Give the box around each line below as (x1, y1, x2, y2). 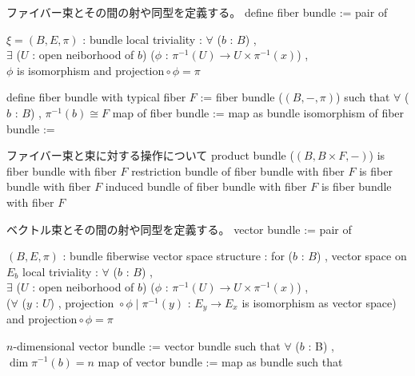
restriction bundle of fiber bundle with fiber (131, 162, 345, 179)
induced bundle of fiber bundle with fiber (105, 178, 307, 195)
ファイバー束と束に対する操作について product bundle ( (6, 147, 294, 164)
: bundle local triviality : (82, 30, 202, 47)
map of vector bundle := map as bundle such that (98, 353, 343, 370)
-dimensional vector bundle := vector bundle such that (13, 337, 281, 354)
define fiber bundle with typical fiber (6, 89, 186, 105)
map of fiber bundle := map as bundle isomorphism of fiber (112, 104, 405, 121)
